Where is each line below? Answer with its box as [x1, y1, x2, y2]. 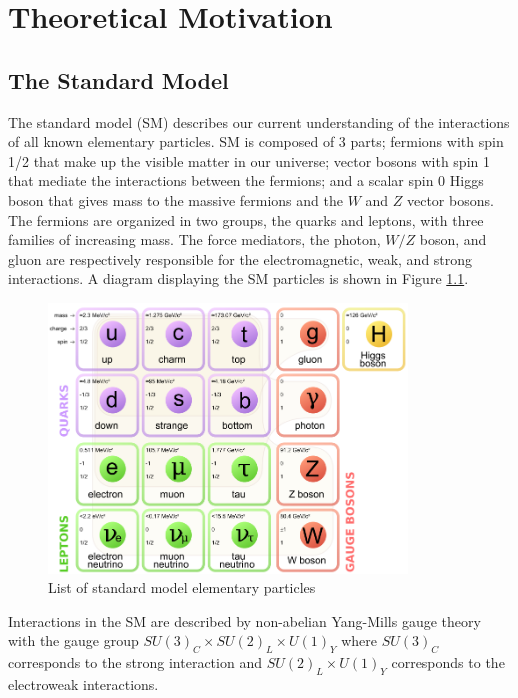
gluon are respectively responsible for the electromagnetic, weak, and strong [8, 248, 473, 269]
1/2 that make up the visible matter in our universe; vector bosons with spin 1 [8, 150, 490, 171]
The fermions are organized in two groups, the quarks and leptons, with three [8, 209, 484, 230]
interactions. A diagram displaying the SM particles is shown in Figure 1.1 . [8, 268, 469, 289]
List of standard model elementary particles [48, 577, 316, 598]
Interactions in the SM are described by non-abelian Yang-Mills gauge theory [8, 610, 481, 631]
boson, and [419, 229, 487, 250]
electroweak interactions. [8, 673, 159, 694]
